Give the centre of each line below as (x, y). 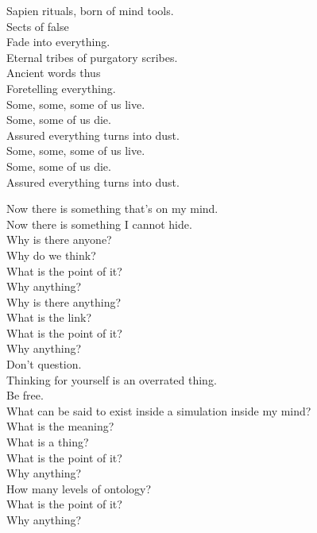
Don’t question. (44, 364)
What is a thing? (48, 442)
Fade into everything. (58, 42)
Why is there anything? (64, 301)
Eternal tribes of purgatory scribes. (92, 57)
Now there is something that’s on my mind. (112, 209)
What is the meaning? (60, 426)
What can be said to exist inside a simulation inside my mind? (159, 410)
